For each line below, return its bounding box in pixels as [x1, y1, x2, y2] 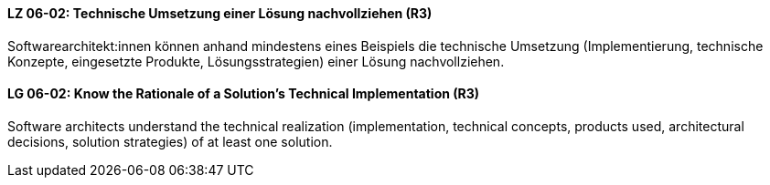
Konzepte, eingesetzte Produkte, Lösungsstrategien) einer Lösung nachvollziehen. [7, 53, 505, 69]
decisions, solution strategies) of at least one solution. [7, 133, 333, 149]
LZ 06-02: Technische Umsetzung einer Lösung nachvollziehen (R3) [7, 5, 433, 21]
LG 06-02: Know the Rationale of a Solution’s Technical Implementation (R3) [7, 86, 480, 102]
